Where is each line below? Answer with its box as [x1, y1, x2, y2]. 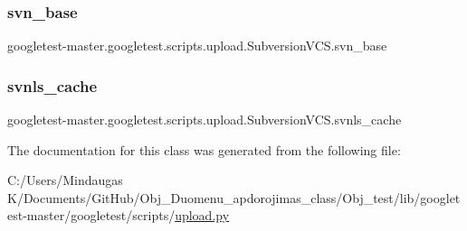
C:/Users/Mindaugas [7, 171, 123, 189]
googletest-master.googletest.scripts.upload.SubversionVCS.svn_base [7, 36, 387, 55]
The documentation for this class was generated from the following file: [7, 140, 401, 159]
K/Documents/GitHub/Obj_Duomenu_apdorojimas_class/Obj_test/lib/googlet [7, 188, 461, 207]
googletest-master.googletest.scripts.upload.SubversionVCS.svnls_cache [7, 110, 402, 129]
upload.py [175, 206, 230, 225]
